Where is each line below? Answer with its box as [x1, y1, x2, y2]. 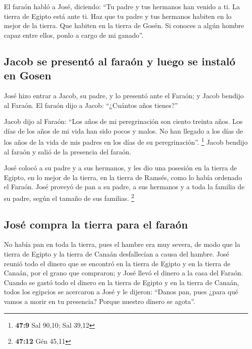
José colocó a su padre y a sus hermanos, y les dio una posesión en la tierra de [4, 163, 237, 173]
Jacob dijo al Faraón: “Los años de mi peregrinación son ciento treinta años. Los [4, 116, 243, 126]
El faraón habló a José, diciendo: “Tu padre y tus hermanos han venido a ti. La [4, 1, 240, 11]
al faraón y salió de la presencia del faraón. [4, 146, 131, 156]
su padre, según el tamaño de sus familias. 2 [4, 191, 134, 203]
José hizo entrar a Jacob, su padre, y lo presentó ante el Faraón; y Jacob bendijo [4, 90, 244, 100]
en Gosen [4, 68, 51, 83]
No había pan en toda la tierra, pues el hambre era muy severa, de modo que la [4, 239, 240, 249]
